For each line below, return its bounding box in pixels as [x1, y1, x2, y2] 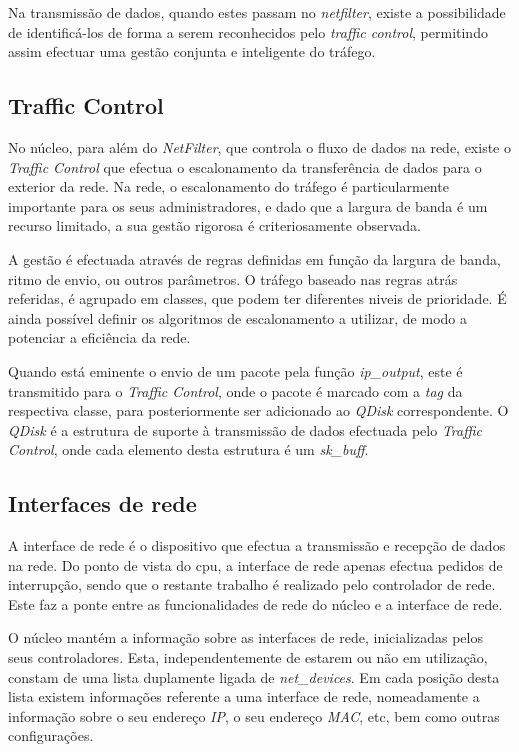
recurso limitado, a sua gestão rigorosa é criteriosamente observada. [8, 215, 421, 236]
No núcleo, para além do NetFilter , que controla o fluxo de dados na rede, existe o [8, 136, 511, 157]
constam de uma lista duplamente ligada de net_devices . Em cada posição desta [8, 666, 500, 687]
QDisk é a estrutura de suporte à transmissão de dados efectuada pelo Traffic [8, 419, 482, 440]
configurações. [8, 725, 94, 746]
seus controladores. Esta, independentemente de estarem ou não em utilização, [8, 647, 488, 668]
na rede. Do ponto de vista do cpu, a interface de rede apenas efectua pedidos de [8, 554, 503, 575]
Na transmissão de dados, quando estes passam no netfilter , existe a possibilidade [8, 2, 506, 22]
